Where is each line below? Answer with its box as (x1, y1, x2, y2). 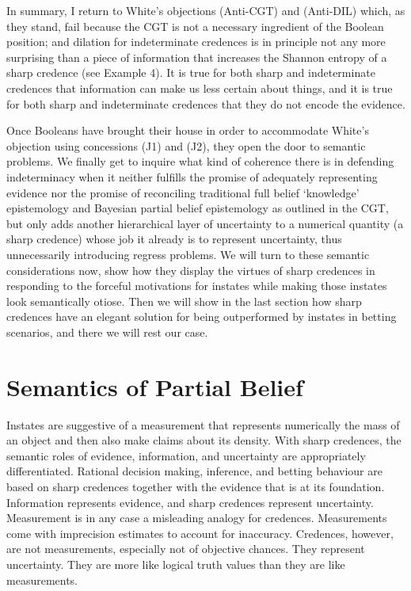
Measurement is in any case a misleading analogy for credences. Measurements (6, 509, 387, 526)
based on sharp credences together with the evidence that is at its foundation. (6, 478, 385, 494)
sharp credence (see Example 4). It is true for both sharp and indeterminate (6, 64, 375, 81)
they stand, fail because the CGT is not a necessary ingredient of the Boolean (6, 17, 384, 34)
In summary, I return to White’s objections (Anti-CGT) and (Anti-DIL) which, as (6, 2, 405, 18)
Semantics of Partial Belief (6, 370, 303, 402)
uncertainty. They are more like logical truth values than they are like (6, 555, 345, 572)
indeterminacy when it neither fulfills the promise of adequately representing (6, 168, 378, 185)
